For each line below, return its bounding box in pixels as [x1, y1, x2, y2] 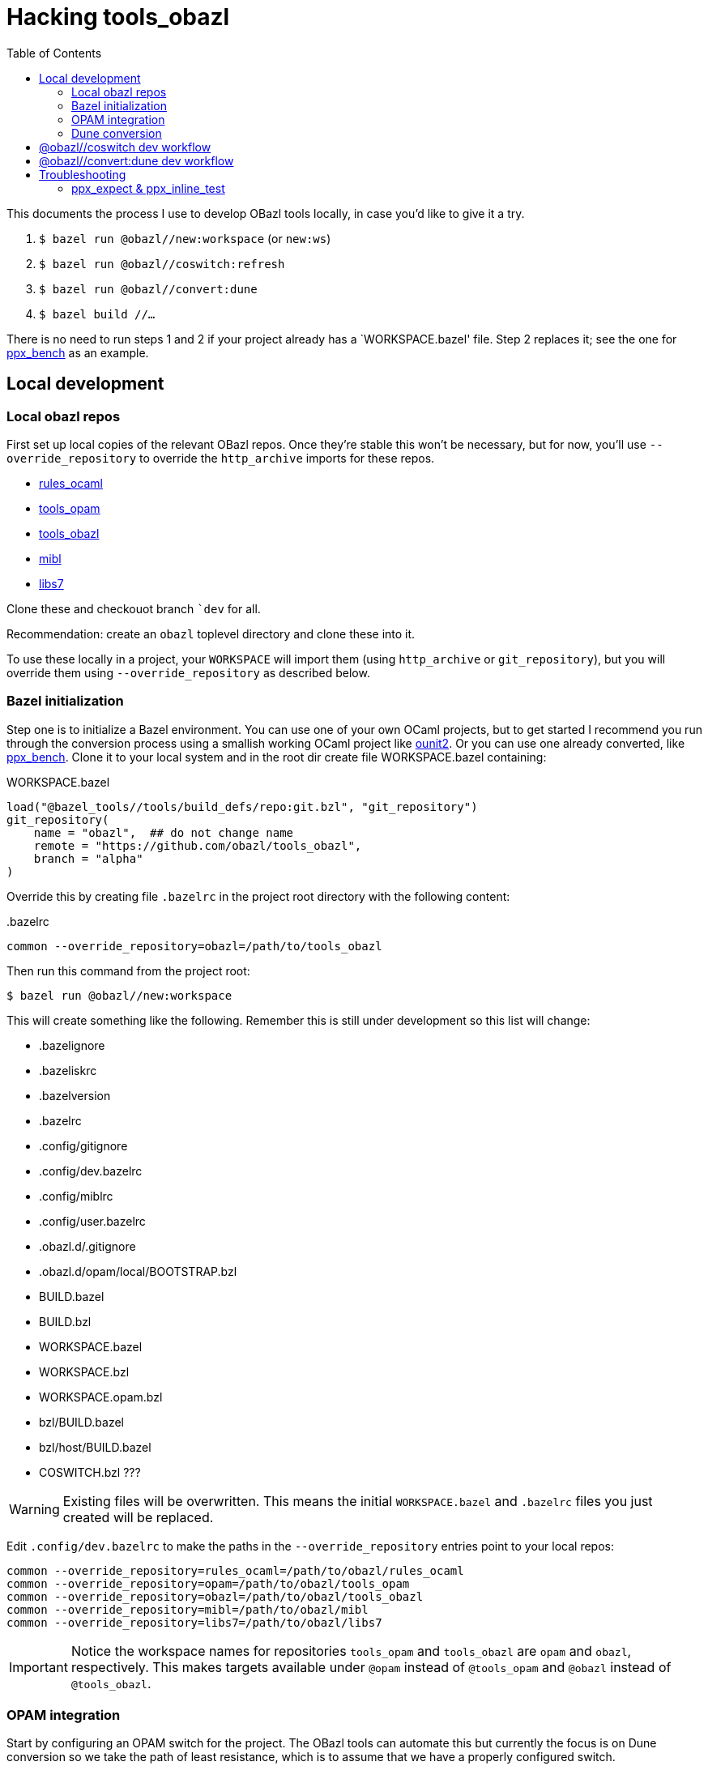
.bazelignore [39, 1038, 105, 1052]
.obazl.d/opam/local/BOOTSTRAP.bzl [39, 1264, 237, 1278]
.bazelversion [39, 1088, 111, 1103]
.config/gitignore [39, 1138, 128, 1153]
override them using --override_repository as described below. [6, 665, 370, 680]
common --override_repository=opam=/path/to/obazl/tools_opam [6, 1576, 410, 1590]
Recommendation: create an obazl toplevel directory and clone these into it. [6, 626, 416, 641]
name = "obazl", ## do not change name [33, 825, 294, 839]
